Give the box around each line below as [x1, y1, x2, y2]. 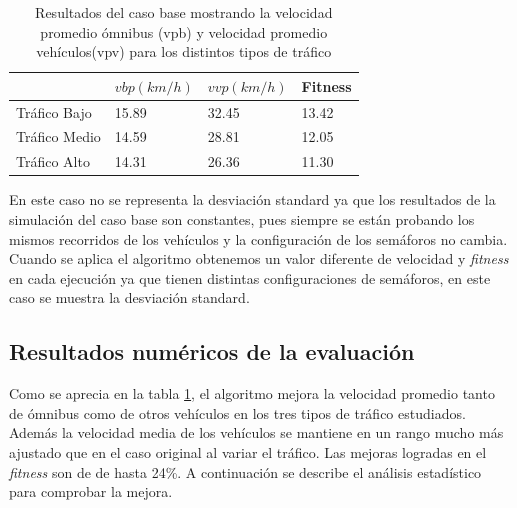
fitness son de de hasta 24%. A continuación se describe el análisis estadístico [9, 461, 482, 482]
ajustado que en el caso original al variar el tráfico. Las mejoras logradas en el [9, 441, 487, 462]
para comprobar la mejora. [9, 481, 173, 502]
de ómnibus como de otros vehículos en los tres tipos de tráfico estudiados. [9, 402, 466, 423]
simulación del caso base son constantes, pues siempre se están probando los [9, 209, 475, 229]
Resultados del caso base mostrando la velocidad [35, 2, 333, 22]
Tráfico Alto [16, 151, 90, 172]
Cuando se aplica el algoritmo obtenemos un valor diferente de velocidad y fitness [9, 248, 509, 269]
